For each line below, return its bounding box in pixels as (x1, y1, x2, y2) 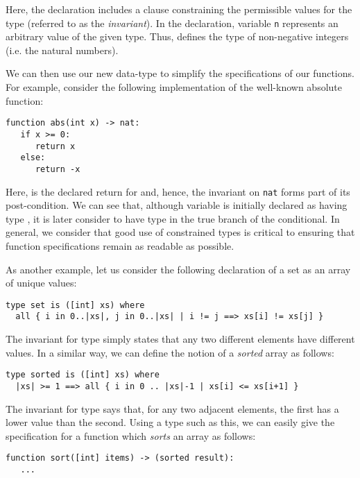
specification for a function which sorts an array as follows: (6, 428, 256, 443)
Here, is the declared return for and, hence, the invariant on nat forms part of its (6, 184, 350, 198)
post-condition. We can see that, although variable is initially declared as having (6, 198, 348, 212)
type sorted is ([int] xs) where (6, 370, 160, 380)
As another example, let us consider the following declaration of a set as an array (6, 262, 351, 276)
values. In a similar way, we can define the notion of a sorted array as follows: (6, 345, 334, 359)
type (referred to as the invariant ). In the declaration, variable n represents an (6, 15, 338, 30)
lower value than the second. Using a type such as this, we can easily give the (6, 415, 335, 429)
